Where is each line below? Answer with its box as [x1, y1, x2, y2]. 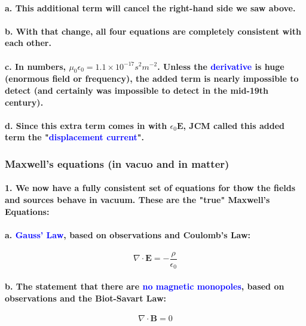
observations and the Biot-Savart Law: [5, 291, 167, 304]
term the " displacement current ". [5, 131, 144, 143]
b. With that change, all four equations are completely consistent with [5, 24, 301, 37]
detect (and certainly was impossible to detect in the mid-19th [5, 84, 269, 96]
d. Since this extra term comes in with [5, 119, 167, 131]
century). [5, 96, 44, 108]
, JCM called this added [183, 119, 285, 131]
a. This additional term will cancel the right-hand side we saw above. [5, 1, 296, 14]
